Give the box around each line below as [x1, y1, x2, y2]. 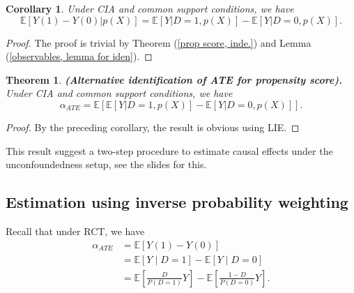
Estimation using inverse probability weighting [6, 191, 348, 213]
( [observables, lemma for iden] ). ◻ [6, 49, 153, 63]
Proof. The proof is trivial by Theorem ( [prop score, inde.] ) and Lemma [6, 35, 311, 50]
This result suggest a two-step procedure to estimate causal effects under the [6, 143, 333, 158]
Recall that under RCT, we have [6, 223, 145, 238]
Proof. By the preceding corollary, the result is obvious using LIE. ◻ [6, 119, 300, 134]
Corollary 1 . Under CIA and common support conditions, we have [6, 1, 294, 15]
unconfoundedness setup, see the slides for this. [6, 157, 207, 172]
